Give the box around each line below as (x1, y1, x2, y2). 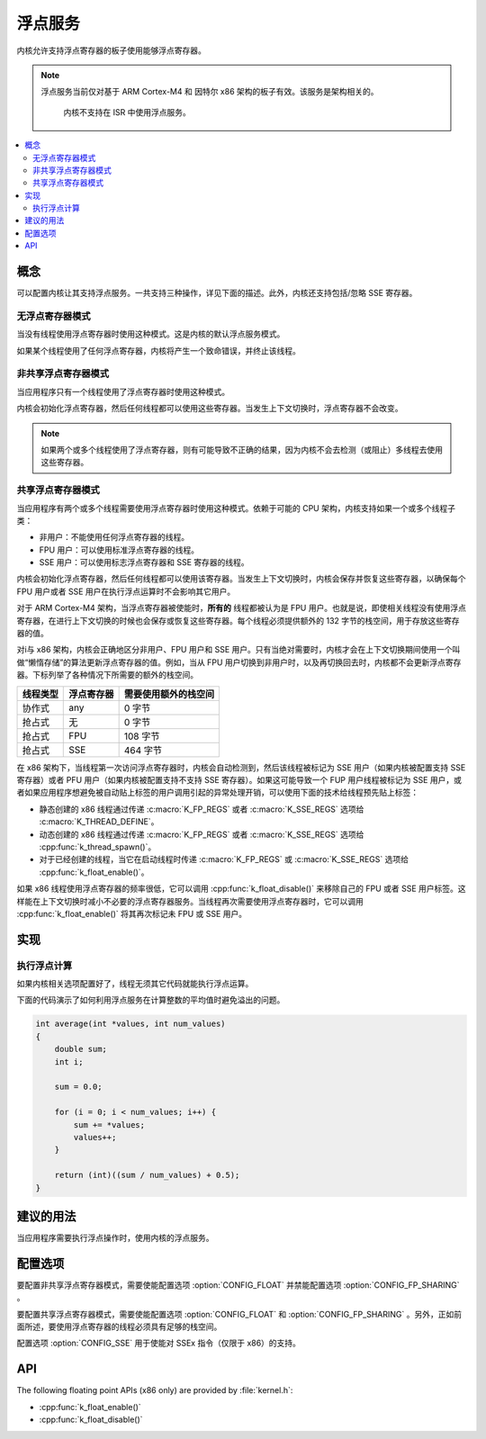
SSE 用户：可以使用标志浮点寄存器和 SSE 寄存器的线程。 (39, 557, 249, 568)
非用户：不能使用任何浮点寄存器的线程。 (39, 532, 189, 543)
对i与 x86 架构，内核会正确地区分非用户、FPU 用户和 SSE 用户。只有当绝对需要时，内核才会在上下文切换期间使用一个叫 (16, 644, 461, 655)
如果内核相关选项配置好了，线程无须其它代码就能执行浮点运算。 (16, 978, 254, 989)
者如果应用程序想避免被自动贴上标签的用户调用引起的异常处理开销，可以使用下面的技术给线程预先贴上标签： (16, 787, 418, 798)
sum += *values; (73, 1120, 146, 1129)
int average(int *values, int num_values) (35, 1019, 226, 1030)
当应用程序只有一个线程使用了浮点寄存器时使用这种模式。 (16, 386, 229, 397)
